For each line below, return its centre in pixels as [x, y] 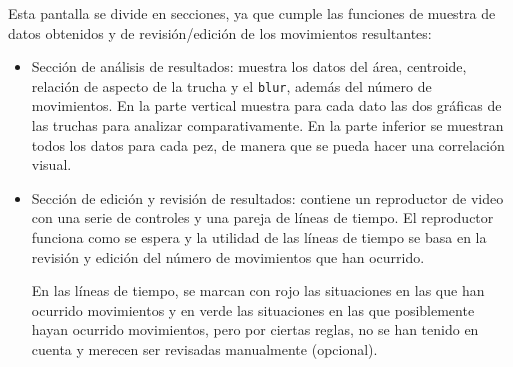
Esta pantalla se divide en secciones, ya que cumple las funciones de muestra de [252, 13]
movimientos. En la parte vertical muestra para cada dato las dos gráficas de [266, 105]
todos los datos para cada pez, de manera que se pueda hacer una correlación [268, 144]
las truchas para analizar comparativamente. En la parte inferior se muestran [267, 125]
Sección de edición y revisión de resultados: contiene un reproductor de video [267, 197]
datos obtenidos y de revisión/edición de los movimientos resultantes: [220, 32]
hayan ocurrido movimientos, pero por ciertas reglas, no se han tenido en [255, 329]
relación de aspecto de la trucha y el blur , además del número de [231, 85]
